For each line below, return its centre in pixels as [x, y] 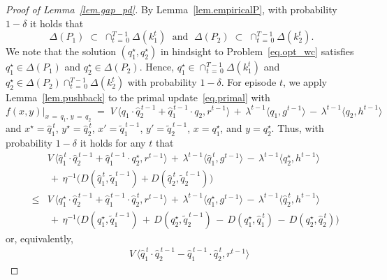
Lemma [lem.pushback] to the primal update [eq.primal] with [138, 97]
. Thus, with [298, 128]
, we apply [305, 82]
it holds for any [113, 143]
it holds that [57, 23]
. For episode [249, 82]
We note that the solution [61, 51]
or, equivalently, [39, 238]
